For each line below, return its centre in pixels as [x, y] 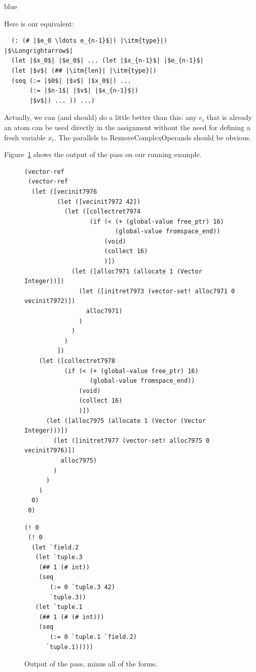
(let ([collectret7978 [77, 361]
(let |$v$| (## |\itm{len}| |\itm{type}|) [84, 70]
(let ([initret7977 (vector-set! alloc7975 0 [132, 440]
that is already [229, 117]
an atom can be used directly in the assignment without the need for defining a [127, 127]
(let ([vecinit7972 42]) [99, 202]
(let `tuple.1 [59, 607]
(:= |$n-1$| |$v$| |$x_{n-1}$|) [84, 91]
